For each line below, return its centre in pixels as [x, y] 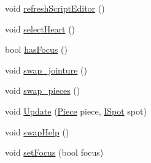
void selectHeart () [40, 28]
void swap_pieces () [43, 90]
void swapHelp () [37, 131]
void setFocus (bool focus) [54, 152]
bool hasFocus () [36, 49]
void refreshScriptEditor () [55, 8]
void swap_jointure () [46, 70]
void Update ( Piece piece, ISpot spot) [76, 111]
